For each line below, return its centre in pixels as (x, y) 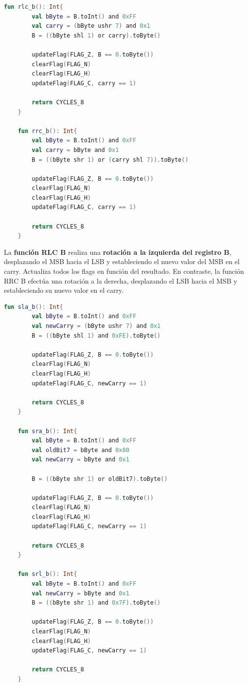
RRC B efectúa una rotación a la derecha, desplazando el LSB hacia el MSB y (121, 280)
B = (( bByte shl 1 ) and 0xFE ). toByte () (96, 335)
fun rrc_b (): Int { (47, 131)
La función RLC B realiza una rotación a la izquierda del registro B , (118, 252)
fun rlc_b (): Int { (34, 7)
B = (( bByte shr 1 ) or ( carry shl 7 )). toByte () (110, 160)
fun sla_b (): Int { (34, 307)
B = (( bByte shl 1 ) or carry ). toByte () (96, 35)
